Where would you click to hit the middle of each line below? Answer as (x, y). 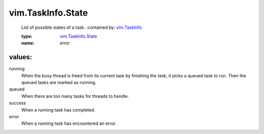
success (18, 103)
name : (28, 43)
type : (27, 36)
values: (21, 57)
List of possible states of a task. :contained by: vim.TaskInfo (81, 27)
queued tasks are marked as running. (59, 83)
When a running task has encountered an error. (69, 123)
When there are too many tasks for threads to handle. (75, 96)
